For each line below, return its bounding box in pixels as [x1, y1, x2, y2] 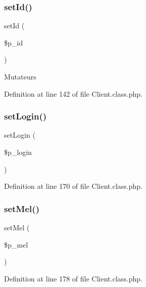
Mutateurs [4, 71, 36, 81]
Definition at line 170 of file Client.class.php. [4, 181, 142, 191]
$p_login [4, 147, 32, 157]
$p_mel [4, 239, 28, 250]
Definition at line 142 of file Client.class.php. [4, 88, 142, 99]
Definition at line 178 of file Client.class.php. [4, 273, 142, 283]
